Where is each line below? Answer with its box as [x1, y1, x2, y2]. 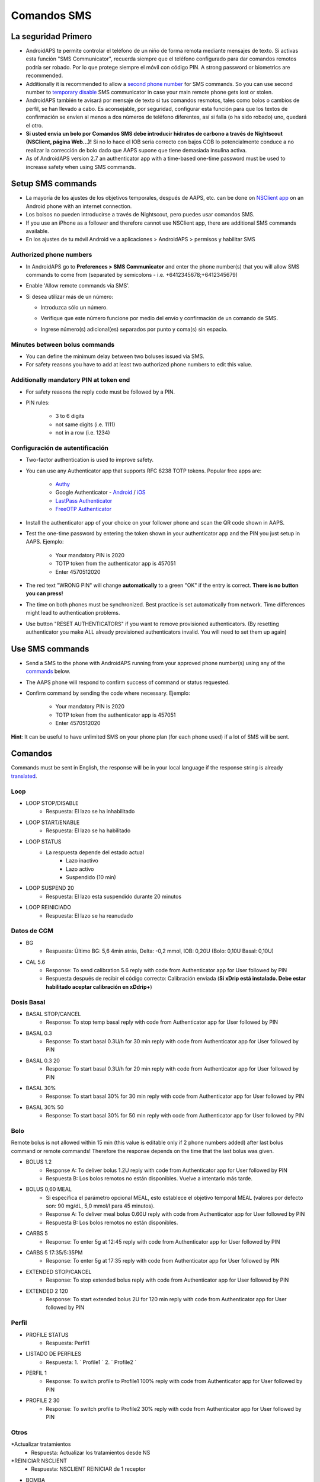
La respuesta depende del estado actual [46, 848, 145, 856]
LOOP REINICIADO [25, 904, 71, 911]
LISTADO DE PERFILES [25, 1350, 82, 1358]
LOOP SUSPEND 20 [25, 884, 74, 892]
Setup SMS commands [11, 178, 97, 189]
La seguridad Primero [11, 31, 92, 41]
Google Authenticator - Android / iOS [55, 489, 146, 496]
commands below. [25, 667, 71, 675]
